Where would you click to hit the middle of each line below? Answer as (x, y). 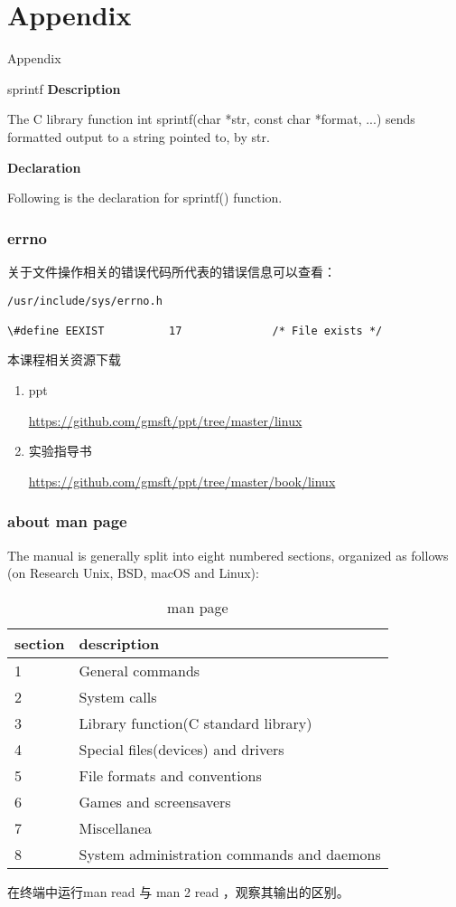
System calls (118, 696)
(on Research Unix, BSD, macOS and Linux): (133, 573)
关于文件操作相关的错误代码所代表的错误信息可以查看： (172, 271)
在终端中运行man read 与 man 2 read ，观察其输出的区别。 (178, 891)
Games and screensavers (155, 801)
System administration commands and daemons (230, 854)
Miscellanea (116, 827)
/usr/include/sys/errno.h (85, 301)
